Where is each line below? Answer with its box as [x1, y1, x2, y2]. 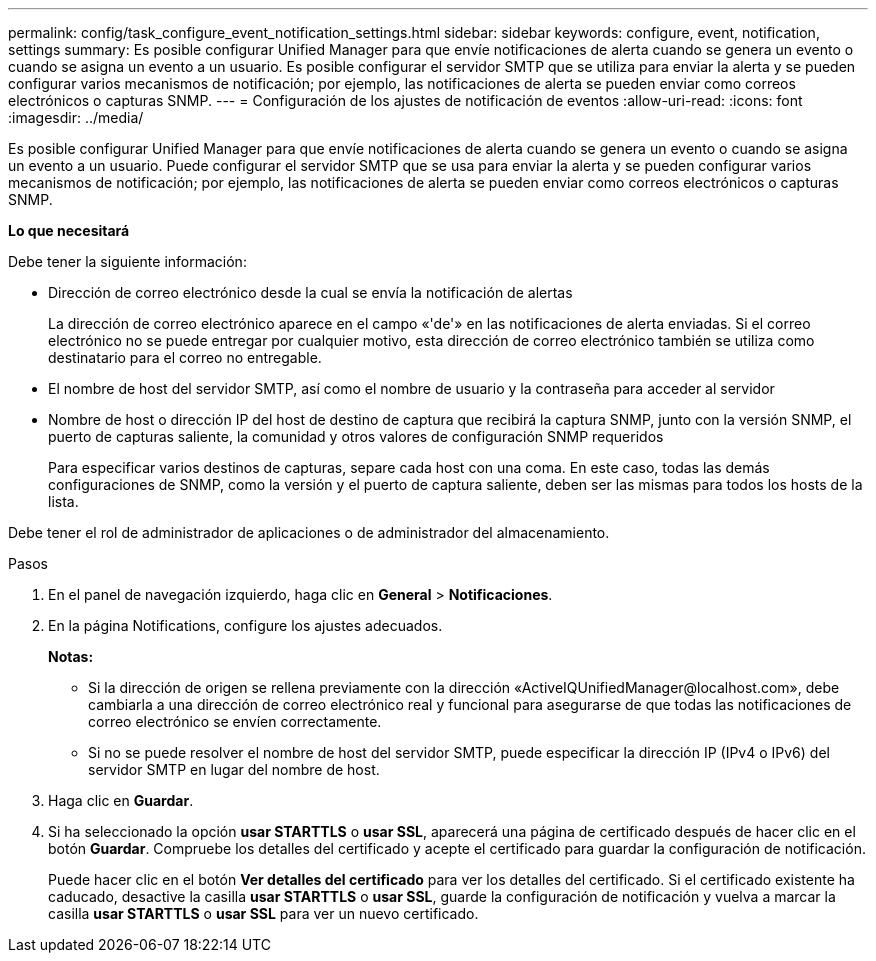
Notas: [48, 648, 94, 665]
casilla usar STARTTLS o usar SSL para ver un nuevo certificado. [48, 905, 479, 922]
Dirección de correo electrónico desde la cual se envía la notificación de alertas [48, 284, 573, 301]
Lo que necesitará [8, 222, 130, 239]
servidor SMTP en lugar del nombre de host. [88, 761, 380, 778]
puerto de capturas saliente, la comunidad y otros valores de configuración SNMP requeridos [48, 428, 664, 445]
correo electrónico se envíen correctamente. [88, 713, 382, 730]
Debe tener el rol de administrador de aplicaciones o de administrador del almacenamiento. [8, 524, 610, 541]
